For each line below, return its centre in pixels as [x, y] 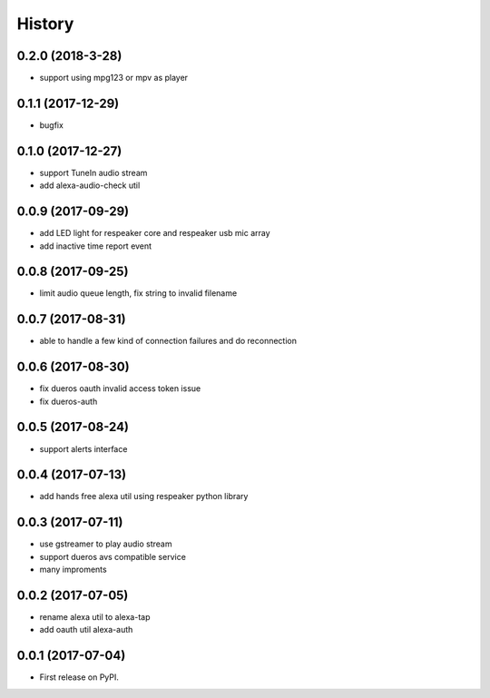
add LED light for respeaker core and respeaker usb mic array [155, 233]
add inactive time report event [96, 246]
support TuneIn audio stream [93, 172]
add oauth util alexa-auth [86, 630]
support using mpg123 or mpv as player [114, 78]
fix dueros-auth [69, 401]
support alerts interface [83, 448]
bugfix [51, 125]
